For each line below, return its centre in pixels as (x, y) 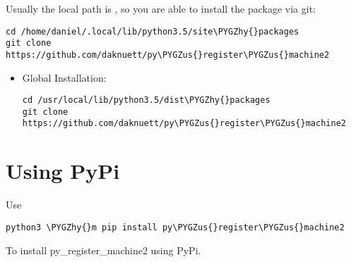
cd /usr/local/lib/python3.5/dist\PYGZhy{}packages (146, 100)
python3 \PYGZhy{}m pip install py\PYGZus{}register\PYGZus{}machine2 (175, 227)
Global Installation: (64, 77)
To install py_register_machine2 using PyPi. (103, 250)
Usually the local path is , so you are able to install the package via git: (161, 8)
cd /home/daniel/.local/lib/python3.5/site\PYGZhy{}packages (153, 31)
